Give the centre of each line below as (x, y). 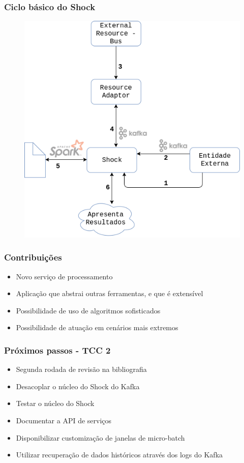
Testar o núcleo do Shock (55, 403)
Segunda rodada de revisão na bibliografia (81, 369)
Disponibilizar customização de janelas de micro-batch (100, 437)
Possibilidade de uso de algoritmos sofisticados (88, 310)
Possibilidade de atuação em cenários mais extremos (97, 327)
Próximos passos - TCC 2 (57, 350)
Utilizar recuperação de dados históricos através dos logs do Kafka (119, 455)
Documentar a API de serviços (64, 421)
